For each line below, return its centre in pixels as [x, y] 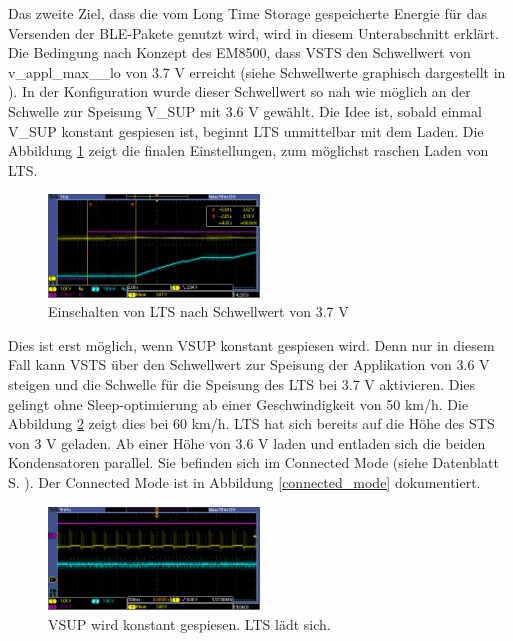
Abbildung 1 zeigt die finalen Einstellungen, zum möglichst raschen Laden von [248, 150]
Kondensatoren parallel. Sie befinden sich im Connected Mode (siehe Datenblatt [253, 462]
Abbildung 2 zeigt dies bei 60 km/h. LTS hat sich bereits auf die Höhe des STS [251, 423]
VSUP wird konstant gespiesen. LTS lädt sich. [189, 623]
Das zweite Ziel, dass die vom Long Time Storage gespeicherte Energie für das [247, 13]
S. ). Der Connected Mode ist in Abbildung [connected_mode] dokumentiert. [244, 482]
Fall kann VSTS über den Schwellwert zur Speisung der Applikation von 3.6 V [249, 364]
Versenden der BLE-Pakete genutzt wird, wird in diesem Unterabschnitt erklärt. [253, 32]
